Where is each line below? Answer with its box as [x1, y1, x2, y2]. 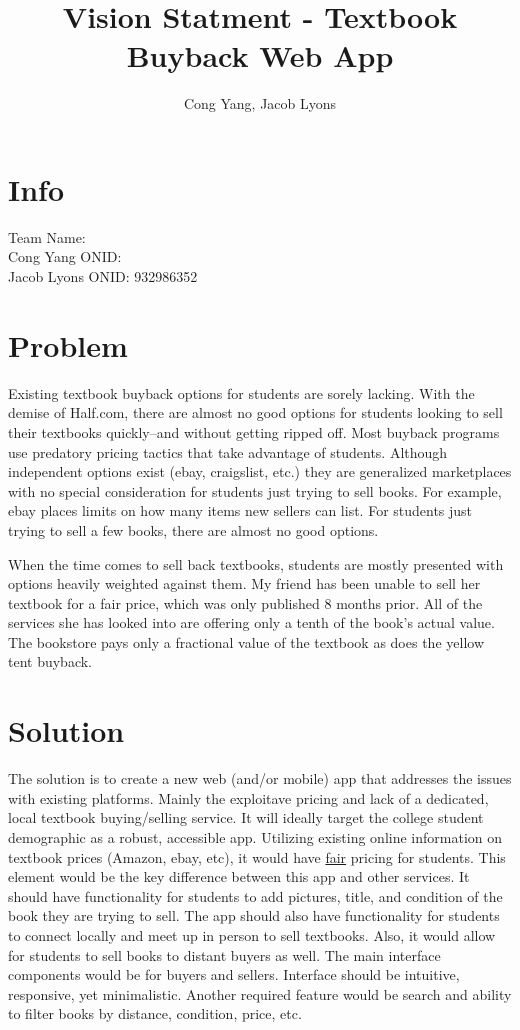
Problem [8, 324, 128, 365]
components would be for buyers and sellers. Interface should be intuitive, [8, 964, 460, 985]
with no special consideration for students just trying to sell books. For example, [8, 480, 502, 501]
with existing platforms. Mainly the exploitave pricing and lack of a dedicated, [8, 787, 489, 808]
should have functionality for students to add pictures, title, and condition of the [8, 885, 503, 906]
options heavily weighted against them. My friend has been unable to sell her [8, 573, 481, 594]
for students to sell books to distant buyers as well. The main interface [8, 944, 441, 965]
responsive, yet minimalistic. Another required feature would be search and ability [8, 983, 512, 1004]
